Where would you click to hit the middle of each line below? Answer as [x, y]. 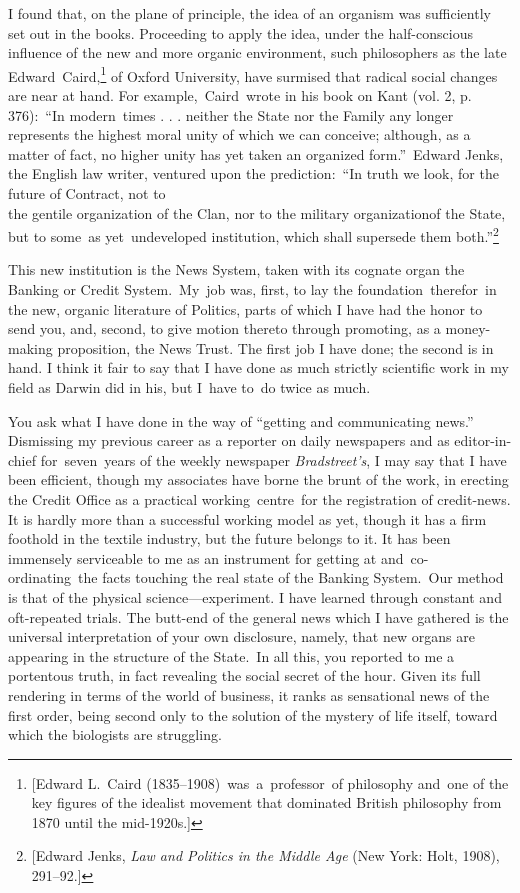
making [30, 347]
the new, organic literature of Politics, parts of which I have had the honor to [245, 308]
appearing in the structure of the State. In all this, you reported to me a [231, 655]
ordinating [40, 577]
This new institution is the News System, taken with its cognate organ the [236, 269]
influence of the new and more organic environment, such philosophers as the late [257, 52]
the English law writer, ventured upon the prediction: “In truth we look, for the [253, 173]
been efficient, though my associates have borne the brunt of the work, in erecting [258, 479]
